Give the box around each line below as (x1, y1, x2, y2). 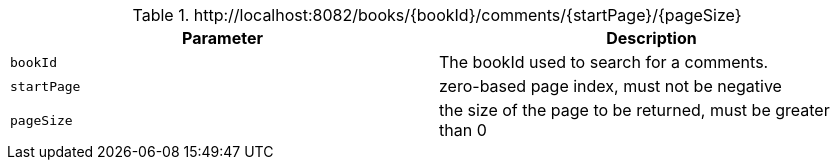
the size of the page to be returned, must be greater (439, 100, 830, 120)
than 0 (439, 120, 487, 140)
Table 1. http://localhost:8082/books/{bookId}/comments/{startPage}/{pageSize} (132, 5, 742, 25)
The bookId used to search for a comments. (439, 52, 769, 72)
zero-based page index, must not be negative (439, 76, 782, 96)
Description (606, 28, 697, 48)
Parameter (182, 28, 263, 48)
